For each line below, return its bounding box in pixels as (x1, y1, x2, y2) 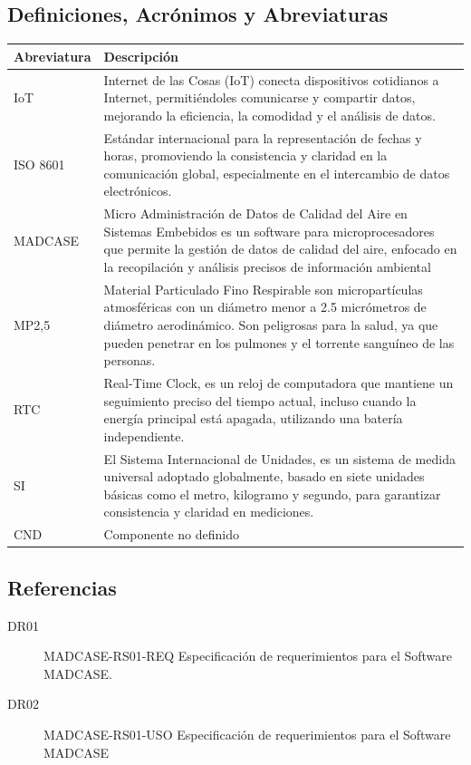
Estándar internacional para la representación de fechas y (103, 128, 422, 147)
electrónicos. (103, 181, 172, 200)
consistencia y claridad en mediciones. (103, 502, 314, 521)
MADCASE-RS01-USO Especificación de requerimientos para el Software (43, 724, 451, 743)
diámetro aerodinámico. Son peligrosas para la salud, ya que (103, 315, 438, 334)
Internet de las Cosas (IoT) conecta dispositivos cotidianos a (103, 70, 439, 89)
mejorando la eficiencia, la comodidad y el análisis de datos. (103, 105, 436, 124)
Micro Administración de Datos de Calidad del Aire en (103, 204, 408, 223)
